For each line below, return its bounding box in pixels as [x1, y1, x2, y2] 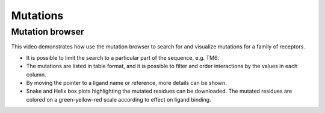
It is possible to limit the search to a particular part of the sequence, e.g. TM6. [26, 54, 219, 61]
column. [26, 71, 46, 78]
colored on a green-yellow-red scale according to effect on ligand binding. [26, 96, 211, 103]
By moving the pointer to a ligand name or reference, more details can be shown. [26, 79, 227, 86]
